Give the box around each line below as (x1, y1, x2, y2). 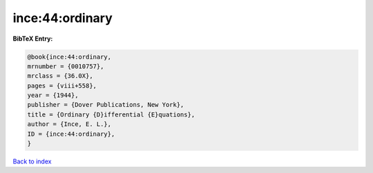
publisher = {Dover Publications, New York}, (27, 101, 184, 109)
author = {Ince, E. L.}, (27, 121, 112, 128)
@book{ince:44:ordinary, (27, 52, 112, 61)
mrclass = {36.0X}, (27, 72, 93, 80)
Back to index (12, 157, 52, 165)
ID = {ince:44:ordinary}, (27, 130, 115, 138)
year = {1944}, (27, 92, 79, 99)
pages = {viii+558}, (27, 81, 97, 90)
